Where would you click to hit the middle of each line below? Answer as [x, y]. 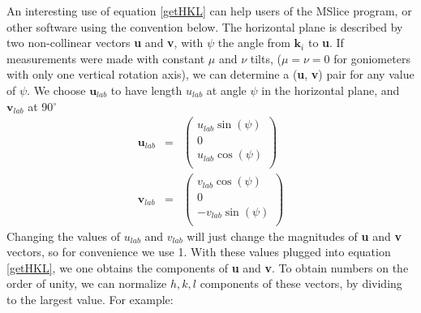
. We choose [56, 90]
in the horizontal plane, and [331, 90]
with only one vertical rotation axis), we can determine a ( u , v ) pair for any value [210, 74]
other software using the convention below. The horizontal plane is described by [205, 26]
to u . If [326, 43]
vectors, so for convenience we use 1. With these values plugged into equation [199, 252]
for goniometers [372, 58]
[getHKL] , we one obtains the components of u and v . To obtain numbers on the [208, 267]
